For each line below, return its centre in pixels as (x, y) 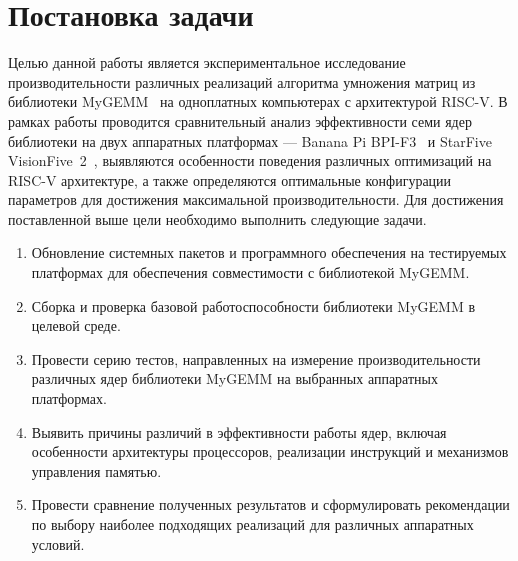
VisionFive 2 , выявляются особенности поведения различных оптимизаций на (250, 160)
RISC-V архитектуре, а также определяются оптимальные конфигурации (230, 179)
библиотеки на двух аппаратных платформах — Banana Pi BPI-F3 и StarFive (250, 140)
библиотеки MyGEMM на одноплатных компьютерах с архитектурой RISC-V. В (258, 101)
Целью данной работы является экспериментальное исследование (207, 62)
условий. (58, 543)
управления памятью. (96, 470)
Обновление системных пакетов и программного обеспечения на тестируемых (269, 252)
